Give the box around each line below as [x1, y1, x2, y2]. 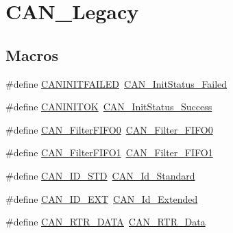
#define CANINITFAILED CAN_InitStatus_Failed [5, 76, 228, 90]
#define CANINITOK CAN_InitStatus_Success [5, 99, 212, 114]
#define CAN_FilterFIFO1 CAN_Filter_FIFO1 [5, 145, 213, 160]
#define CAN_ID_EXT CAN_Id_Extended [5, 191, 198, 206]
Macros [5, 44, 58, 65]
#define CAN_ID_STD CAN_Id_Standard [5, 168, 195, 182]
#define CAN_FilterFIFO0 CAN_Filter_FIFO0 [5, 122, 213, 136]
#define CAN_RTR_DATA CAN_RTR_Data [5, 214, 206, 229]
